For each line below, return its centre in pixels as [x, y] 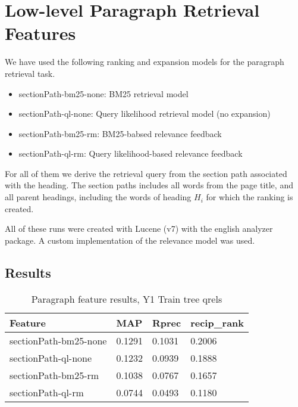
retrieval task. [30, 73]
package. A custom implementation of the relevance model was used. [130, 240]
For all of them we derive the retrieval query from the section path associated [146, 173]
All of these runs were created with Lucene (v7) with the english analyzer [139, 229]
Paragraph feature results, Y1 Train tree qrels [127, 299]
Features [40, 33]
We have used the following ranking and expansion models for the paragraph [145, 62]
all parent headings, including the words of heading [98, 197]
